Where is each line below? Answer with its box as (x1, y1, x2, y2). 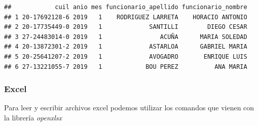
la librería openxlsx (4, 112, 62, 122)
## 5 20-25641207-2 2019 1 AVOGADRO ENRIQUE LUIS (4, 53, 247, 60)
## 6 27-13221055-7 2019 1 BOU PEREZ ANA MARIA (4, 63, 247, 70)
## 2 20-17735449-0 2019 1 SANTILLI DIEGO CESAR (4, 23, 247, 31)
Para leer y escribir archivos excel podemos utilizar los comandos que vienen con (4, 102, 254, 113)
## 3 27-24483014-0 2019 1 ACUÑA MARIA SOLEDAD (4, 33, 247, 40)
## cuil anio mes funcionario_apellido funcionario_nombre (4, 4, 247, 11)
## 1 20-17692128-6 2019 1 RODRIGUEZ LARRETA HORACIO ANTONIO (4, 13, 247, 21)
